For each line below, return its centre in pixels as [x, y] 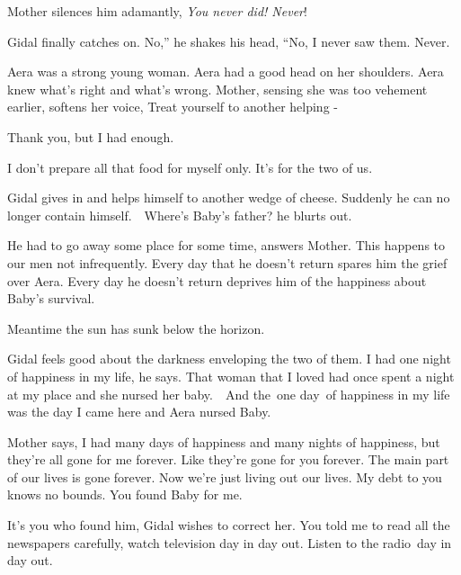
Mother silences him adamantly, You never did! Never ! [157, 11]
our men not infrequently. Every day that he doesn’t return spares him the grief [227, 262]
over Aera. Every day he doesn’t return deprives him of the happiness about [217, 280]
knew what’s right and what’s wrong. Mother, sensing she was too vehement [217, 89]
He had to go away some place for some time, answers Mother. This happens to [226, 245]
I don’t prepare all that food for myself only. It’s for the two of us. [190, 167]
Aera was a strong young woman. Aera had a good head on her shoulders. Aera [226, 72]
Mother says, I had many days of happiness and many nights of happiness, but [224, 441]
